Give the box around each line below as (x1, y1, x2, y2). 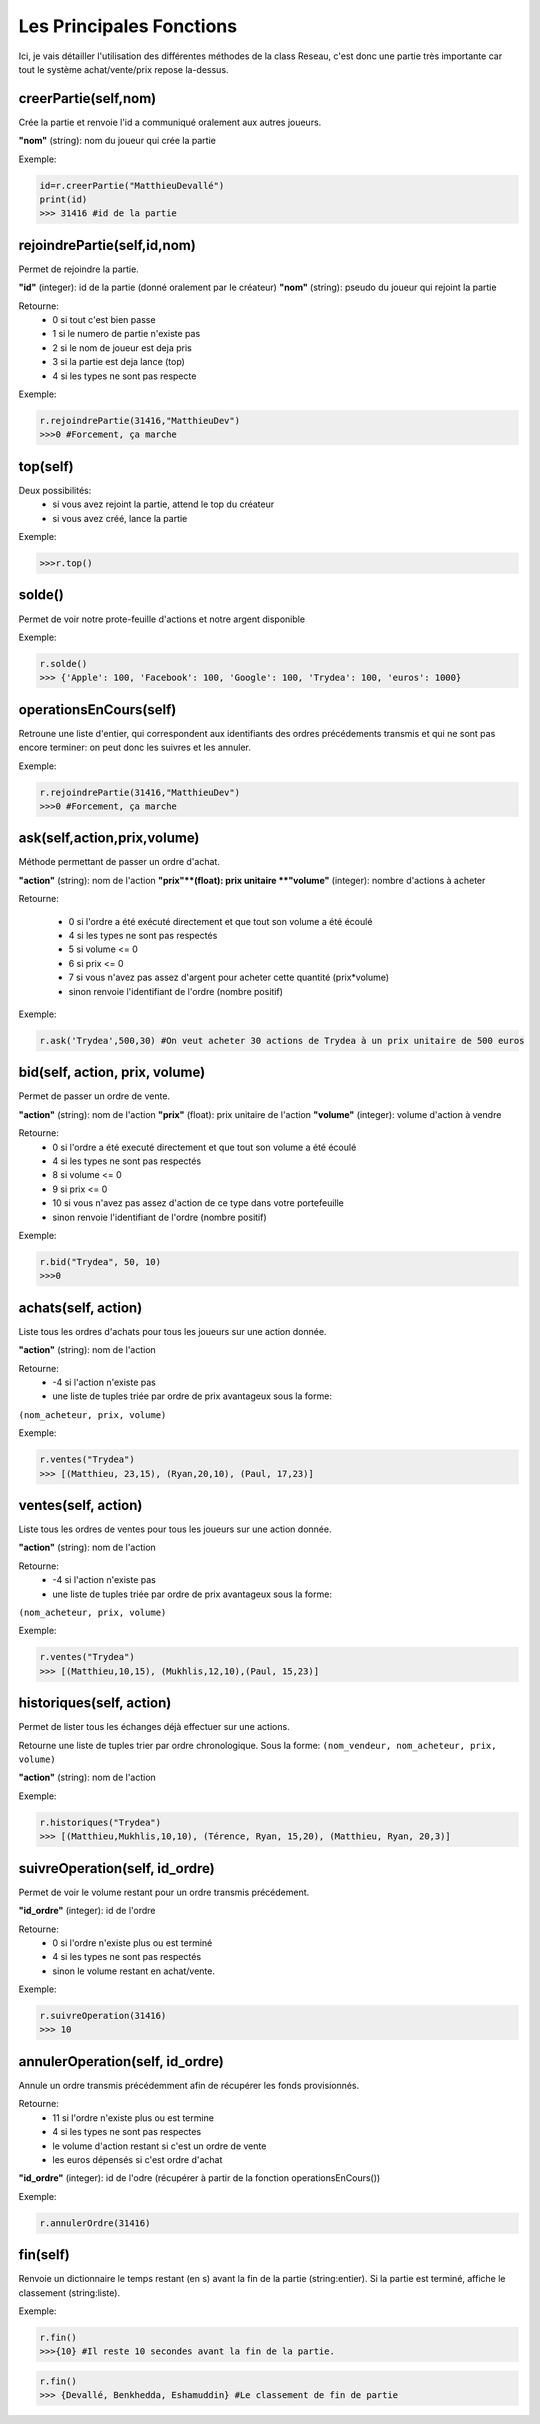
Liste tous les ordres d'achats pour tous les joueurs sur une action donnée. (18, 1325, 327, 1337)
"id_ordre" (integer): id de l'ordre (18, 1905, 156, 1917)
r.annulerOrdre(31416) (39, 2217, 151, 2229)
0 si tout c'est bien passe (52, 314, 156, 326)
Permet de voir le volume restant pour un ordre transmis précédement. (18, 1886, 310, 1898)
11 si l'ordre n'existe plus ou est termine (52, 2111, 215, 2124)
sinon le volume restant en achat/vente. (52, 1965, 215, 1977)
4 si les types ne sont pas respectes (52, 2126, 202, 2138)
